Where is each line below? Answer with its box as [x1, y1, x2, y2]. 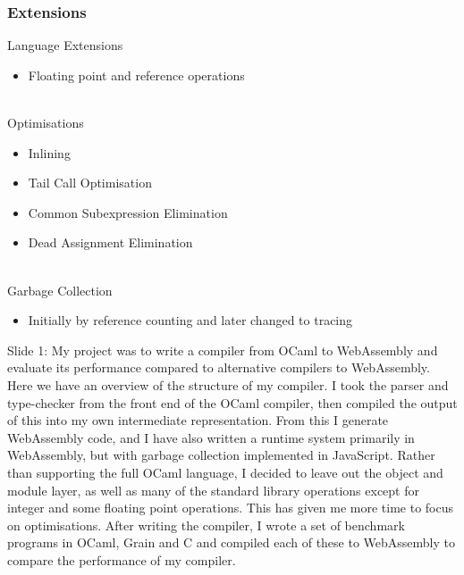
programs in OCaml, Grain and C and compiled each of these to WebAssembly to [7, 533, 456, 552]
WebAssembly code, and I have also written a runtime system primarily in [7, 428, 415, 446]
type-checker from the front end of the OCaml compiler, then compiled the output [7, 393, 458, 412]
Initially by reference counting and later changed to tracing [28, 311, 353, 329]
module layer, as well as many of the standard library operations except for [7, 480, 419, 499]
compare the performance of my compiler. [7, 550, 236, 569]
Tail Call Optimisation [28, 173, 152, 192]
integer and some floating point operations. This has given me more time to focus [7, 498, 454, 517]
